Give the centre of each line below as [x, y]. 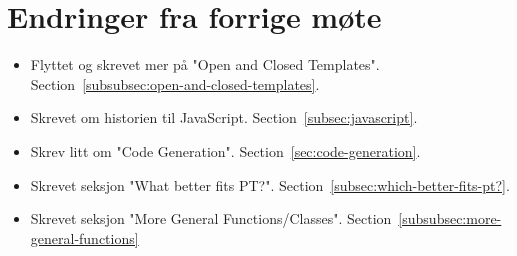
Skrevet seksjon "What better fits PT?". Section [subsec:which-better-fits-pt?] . [270, 184]
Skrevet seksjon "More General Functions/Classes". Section [211, 218]
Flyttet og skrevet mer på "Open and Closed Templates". [205, 64]
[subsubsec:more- [450, 218]
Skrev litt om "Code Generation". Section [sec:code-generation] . [225, 150]
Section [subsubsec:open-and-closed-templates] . [175, 83]
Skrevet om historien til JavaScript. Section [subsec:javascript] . [224, 117]
